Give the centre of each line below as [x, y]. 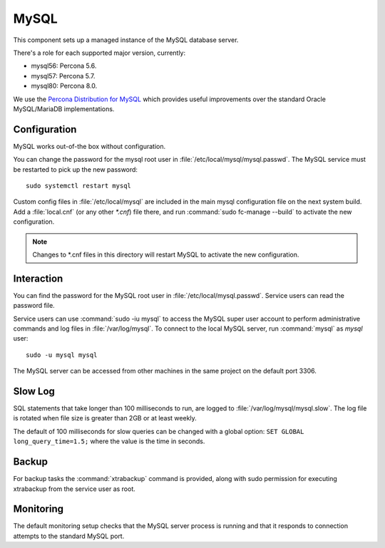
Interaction [38, 278]
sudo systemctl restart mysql [79, 186]
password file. [34, 306]
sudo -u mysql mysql [62, 355]
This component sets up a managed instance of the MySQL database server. [126, 40]
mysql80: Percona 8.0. [64, 86]
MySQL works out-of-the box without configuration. [89, 146]
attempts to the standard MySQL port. [69, 536]
